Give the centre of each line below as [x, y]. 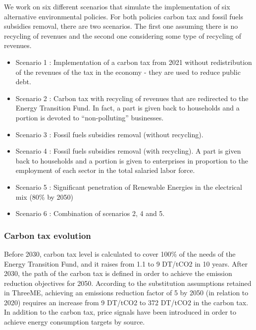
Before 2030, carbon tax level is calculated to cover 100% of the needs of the [120, 253]
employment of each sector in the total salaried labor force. [105, 170]
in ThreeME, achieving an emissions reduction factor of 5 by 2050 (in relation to [126, 293]
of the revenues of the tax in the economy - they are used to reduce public [128, 72]
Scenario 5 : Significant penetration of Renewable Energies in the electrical [129, 187]
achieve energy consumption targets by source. [75, 322]
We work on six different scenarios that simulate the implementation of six [117, 6]
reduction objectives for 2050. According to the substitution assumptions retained [128, 283]
